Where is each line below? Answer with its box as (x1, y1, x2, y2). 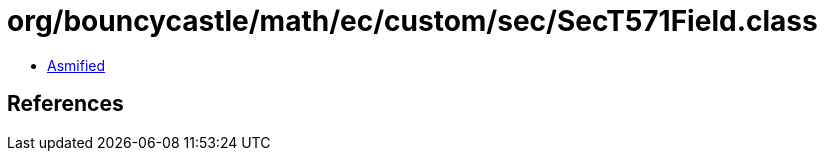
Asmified (47, 56, 106, 74)
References (7, 91, 124, 117)
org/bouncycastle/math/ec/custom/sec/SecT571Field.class (7, 4, 818, 38)
